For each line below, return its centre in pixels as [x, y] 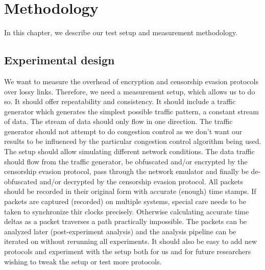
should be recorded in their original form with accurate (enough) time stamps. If [130, 191]
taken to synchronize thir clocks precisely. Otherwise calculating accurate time [127, 211]
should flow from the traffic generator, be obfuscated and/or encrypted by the [126, 161]
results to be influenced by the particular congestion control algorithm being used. [133, 141]
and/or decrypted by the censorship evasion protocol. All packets [141, 181]
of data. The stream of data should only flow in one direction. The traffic [118, 121]
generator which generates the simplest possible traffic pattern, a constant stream [131, 111]
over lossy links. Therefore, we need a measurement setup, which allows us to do [130, 91]
